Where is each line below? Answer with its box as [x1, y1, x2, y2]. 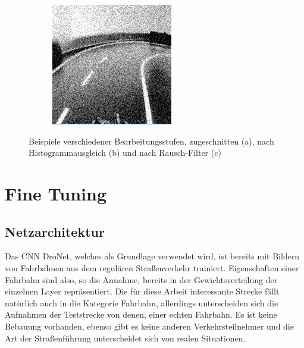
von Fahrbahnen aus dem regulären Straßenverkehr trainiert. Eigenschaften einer [5, 261, 299, 274]
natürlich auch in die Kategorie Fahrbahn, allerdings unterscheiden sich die [5, 296, 278, 309]
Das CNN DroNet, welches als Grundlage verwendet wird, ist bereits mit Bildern [5, 250, 300, 262]
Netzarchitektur [5, 222, 105, 240]
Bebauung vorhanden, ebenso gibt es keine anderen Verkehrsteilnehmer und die [5, 319, 294, 332]
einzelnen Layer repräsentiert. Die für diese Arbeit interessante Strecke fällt [5, 285, 280, 297]
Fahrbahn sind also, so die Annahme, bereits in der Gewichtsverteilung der [5, 273, 278, 286]
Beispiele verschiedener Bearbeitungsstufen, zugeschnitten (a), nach [29, 134, 274, 147]
